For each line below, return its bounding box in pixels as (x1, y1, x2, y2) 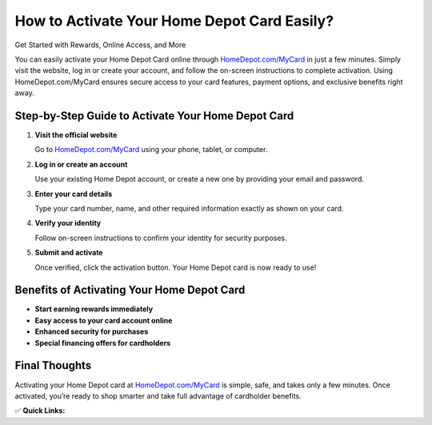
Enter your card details (34, 189, 112, 198)
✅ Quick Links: (14, 406, 66, 415)
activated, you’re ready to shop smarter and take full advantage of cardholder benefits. (14, 391, 302, 400)
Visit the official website (34, 130, 118, 140)
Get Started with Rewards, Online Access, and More (14, 40, 186, 50)
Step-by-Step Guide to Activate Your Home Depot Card (14, 109, 294, 122)
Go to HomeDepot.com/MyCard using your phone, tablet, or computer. (34, 145, 268, 154)
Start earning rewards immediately (34, 304, 154, 314)
